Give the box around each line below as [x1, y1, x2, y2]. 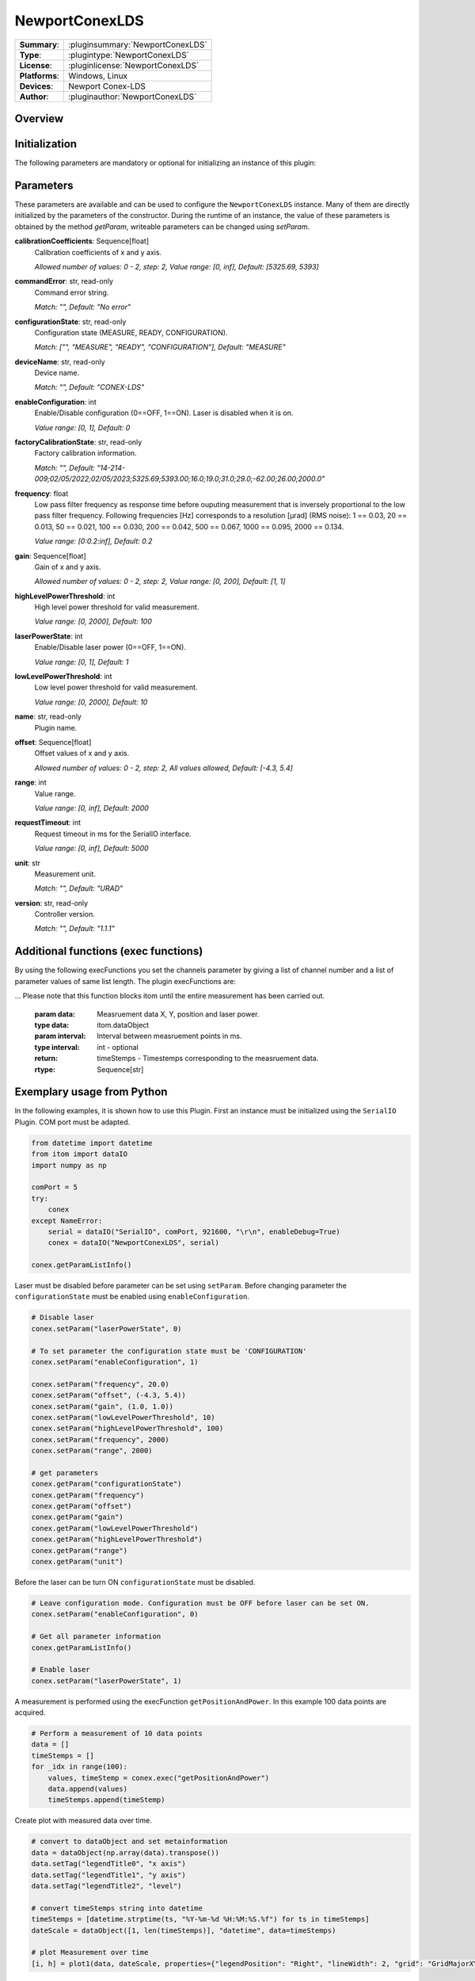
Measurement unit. [34, 868, 97, 879]
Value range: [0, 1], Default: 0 [34, 422, 131, 432]
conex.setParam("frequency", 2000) [31, 1435, 169, 1444]
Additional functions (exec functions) [14, 945, 203, 958]
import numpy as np [31, 1161, 107, 1170]
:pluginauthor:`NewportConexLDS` [68, 91, 197, 102]
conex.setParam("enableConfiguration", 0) [31, 1609, 199, 1619]
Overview [14, 112, 64, 125]
